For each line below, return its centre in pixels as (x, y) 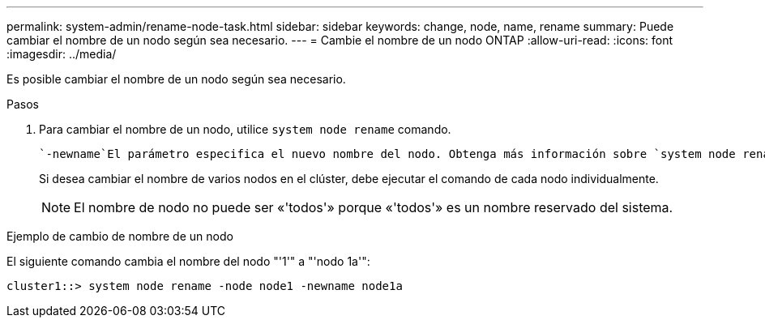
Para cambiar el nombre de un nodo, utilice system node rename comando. (245, 129)
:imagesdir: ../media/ (62, 54)
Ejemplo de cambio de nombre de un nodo (120, 236)
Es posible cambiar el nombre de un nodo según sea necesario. (176, 79)
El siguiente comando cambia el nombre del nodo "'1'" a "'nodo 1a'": (188, 261)
